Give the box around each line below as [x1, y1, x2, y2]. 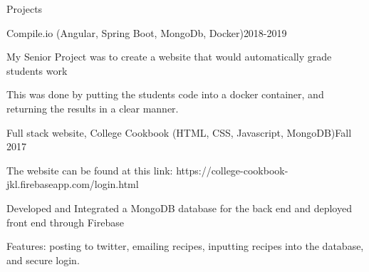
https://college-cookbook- [176, 162, 289, 177]
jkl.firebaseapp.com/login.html [6, 177, 139, 192]
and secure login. [6, 252, 80, 267]
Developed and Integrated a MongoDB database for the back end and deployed [6, 200, 352, 215]
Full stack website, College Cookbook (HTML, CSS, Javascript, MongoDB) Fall [6, 125, 352, 140]
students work [6, 63, 68, 78]
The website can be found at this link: [6, 162, 173, 177]
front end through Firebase [6, 214, 124, 229]
